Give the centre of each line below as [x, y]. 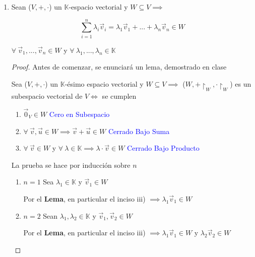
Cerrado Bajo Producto [163, 148]
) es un [241, 83]
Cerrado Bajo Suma [139, 131]
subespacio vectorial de [47, 96]
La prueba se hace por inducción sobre [71, 165]
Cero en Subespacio [79, 114]
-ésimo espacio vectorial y [104, 83]
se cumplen [119, 96]
